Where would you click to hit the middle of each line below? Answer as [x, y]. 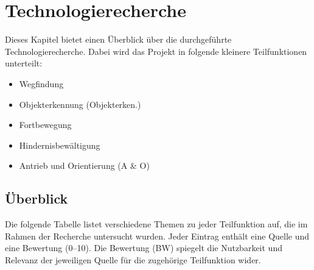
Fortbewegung [45, 125]
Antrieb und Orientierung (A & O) [84, 165]
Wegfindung [41, 83]
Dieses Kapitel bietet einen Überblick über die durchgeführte [118, 39]
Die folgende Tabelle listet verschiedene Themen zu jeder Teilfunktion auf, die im [156, 224]
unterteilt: [24, 63]
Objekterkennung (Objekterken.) [80, 104]
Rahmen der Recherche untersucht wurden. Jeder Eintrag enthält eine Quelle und [157, 236]
